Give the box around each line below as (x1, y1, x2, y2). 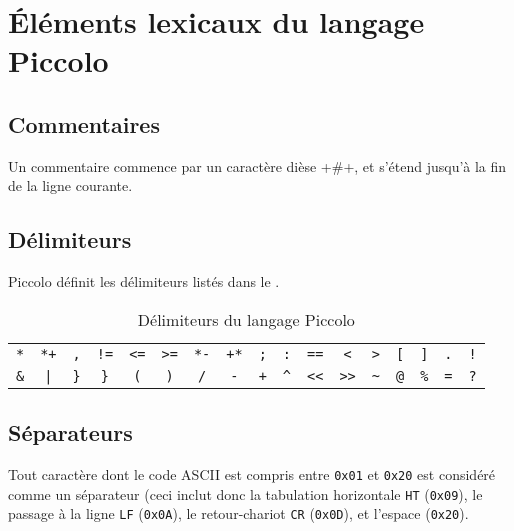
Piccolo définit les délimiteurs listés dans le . (8, 271, 280, 292)
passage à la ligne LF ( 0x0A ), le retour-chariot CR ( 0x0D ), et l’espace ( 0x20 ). (8, 503, 469, 524)
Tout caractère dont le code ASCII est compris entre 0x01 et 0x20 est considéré (8, 463, 496, 484)
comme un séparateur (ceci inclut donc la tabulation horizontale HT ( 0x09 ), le (8, 483, 483, 504)
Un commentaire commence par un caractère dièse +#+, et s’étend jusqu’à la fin (8, 155, 507, 176)
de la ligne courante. (8, 175, 133, 196)
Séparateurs (8, 417, 133, 448)
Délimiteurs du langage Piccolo (137, 307, 355, 331)
